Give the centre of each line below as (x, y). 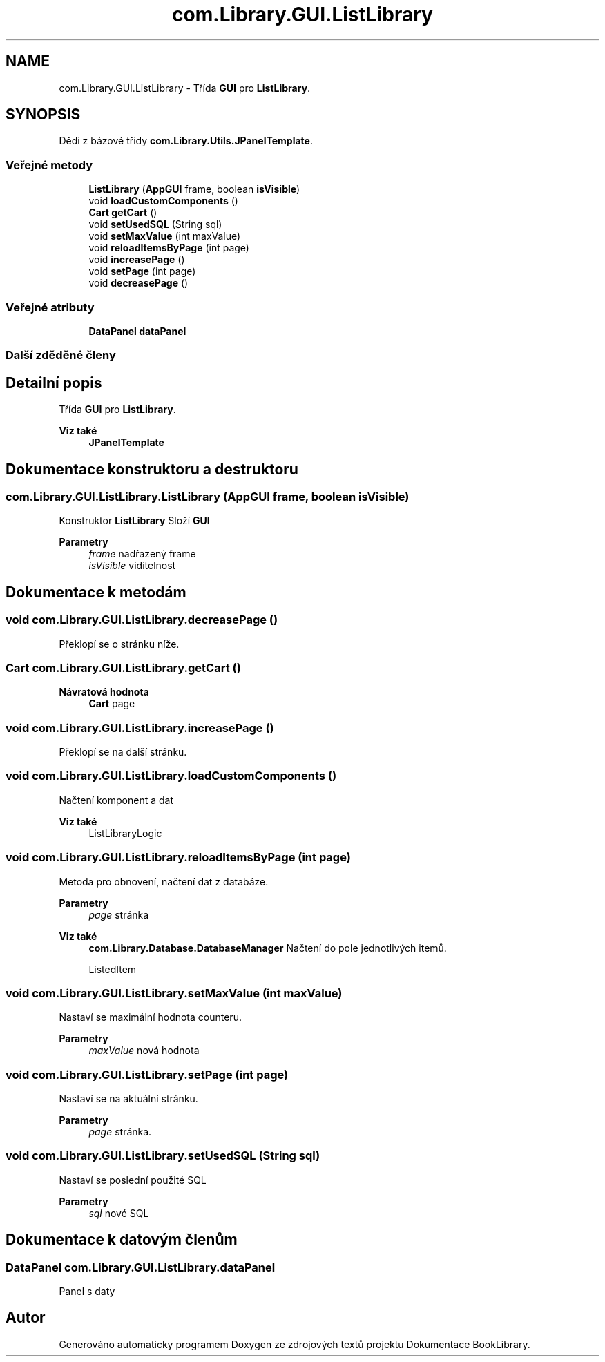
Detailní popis (54, 383)
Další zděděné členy (61, 355)
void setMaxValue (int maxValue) (165, 236)
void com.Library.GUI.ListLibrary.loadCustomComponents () (171, 776)
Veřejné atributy (50, 307)
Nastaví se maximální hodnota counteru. (150, 1017)
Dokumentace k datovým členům (122, 1240)
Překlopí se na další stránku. (123, 752)
